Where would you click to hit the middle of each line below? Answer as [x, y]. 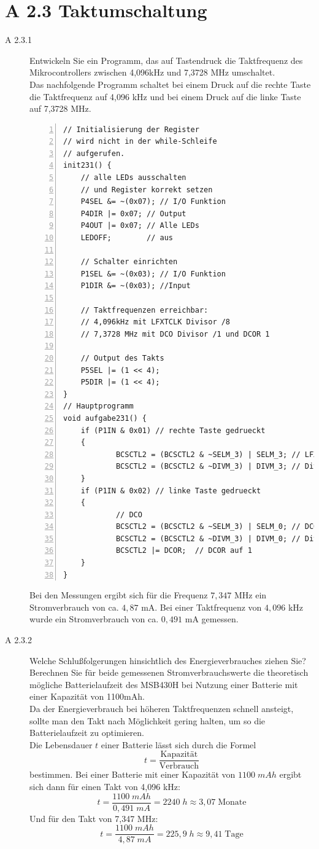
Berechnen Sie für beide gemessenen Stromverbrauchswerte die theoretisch [169, 672]
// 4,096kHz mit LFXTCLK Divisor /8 [156, 322]
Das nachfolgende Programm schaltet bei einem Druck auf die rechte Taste [170, 84]
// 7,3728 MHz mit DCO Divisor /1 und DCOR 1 [175, 334]
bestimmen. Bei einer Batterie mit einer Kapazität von [133, 774]
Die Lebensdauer [61, 744]
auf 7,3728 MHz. [60, 108]
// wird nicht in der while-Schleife [140, 142]
